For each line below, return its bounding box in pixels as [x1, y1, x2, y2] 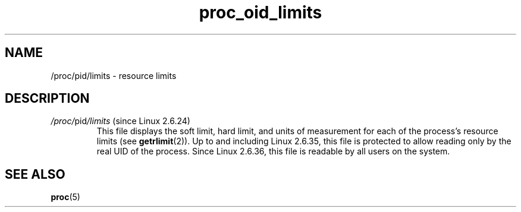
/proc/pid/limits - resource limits [51, 70, 177, 81]
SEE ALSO [5, 166, 65, 182]
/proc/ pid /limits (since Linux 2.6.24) [51, 116, 190, 126]
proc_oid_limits [199, 2, 322, 23]
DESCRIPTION [5, 91, 90, 106]
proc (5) [51, 192, 80, 202]
